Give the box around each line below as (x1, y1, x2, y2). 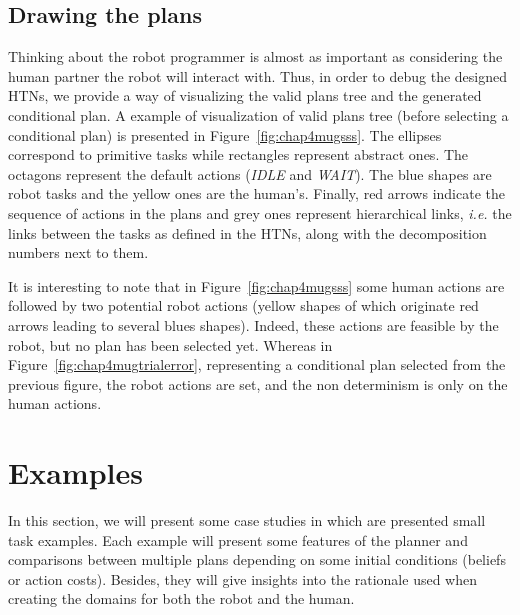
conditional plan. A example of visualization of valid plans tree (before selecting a (8, 104, 509, 125)
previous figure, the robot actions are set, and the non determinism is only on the (8, 373, 508, 394)
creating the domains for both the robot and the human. (8, 588, 355, 609)
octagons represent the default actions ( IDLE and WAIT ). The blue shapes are (8, 163, 492, 184)
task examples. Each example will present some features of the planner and (8, 529, 468, 550)
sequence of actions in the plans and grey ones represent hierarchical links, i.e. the (8, 202, 512, 223)
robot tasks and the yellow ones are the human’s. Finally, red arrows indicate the (8, 183, 505, 204)
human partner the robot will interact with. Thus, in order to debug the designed (8, 65, 507, 86)
